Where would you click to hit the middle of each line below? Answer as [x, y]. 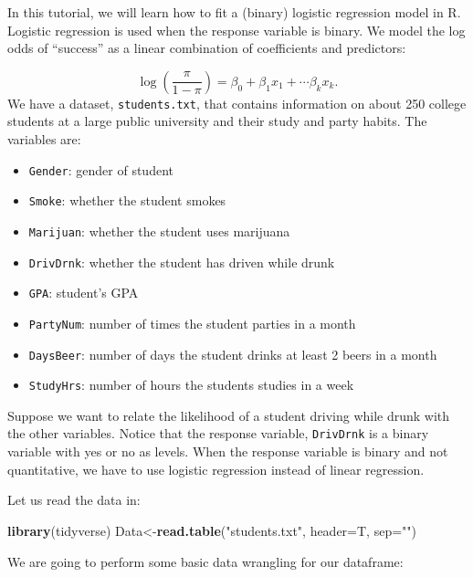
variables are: [44, 139]
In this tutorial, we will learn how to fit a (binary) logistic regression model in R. [234, 12]
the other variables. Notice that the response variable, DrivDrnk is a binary [218, 433]
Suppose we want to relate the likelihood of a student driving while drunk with [229, 415]
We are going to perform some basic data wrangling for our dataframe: [205, 561]
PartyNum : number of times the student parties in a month [192, 323]
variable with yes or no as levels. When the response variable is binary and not [228, 451]
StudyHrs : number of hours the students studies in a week [191, 385]
